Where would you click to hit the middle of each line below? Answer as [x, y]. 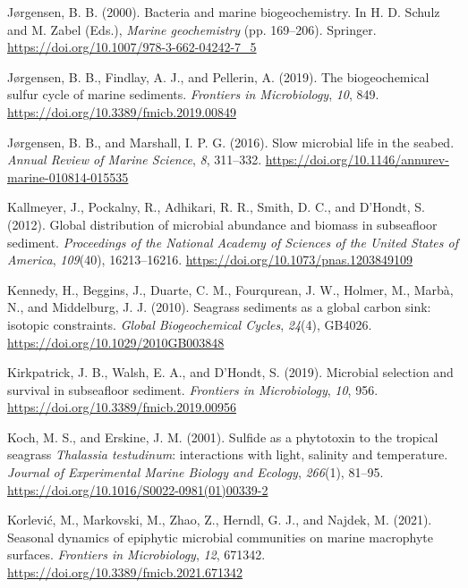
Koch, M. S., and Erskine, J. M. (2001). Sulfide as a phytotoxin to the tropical [223, 437]
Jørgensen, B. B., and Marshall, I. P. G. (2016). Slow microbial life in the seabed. [231, 142]
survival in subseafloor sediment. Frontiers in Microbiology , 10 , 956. [193, 389]
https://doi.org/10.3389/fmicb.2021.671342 [125, 572]
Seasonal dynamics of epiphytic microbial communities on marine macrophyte [220, 537]
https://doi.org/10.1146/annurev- [357, 160]
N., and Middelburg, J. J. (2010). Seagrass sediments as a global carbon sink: [219, 307]
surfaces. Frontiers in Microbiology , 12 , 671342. [136, 554]
